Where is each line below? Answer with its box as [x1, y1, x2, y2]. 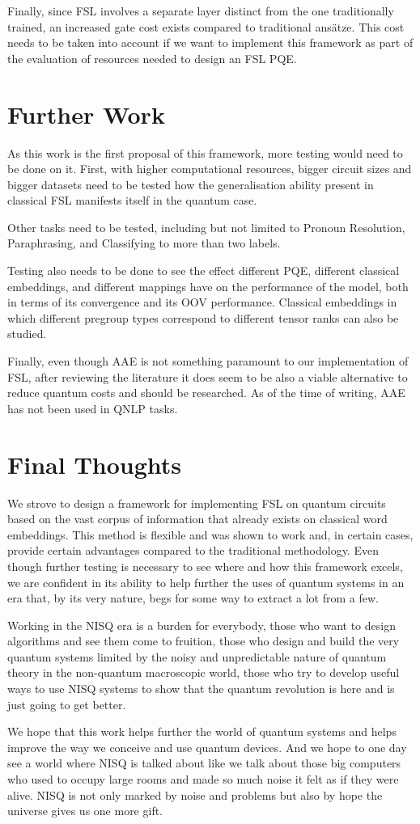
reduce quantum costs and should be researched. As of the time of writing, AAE [7, 384, 405, 401]
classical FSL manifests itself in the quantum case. [7, 192, 257, 209]
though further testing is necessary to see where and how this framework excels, [7, 557, 403, 574]
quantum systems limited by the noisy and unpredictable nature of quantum [7, 648, 387, 665]
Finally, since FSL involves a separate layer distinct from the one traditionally [7, 2, 394, 19]
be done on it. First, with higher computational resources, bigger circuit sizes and [7, 160, 412, 177]
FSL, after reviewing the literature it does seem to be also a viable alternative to [7, 368, 408, 385]
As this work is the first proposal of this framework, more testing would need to [7, 144, 403, 161]
